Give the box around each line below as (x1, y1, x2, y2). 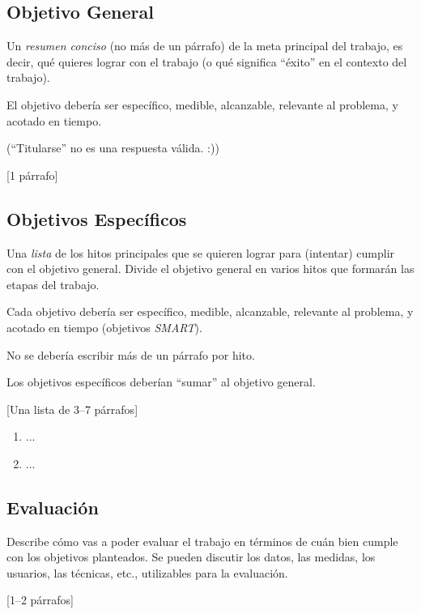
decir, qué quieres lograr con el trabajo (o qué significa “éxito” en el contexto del (6, 53, 407, 70)
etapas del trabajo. (6, 275, 100, 292)
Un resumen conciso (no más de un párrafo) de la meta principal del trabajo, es (6, 37, 403, 54)
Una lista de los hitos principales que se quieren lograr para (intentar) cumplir (6, 244, 395, 261)
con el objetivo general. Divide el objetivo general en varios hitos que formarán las (6, 260, 415, 277)
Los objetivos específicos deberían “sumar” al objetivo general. (6, 373, 316, 390)
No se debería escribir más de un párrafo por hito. (6, 346, 255, 363)
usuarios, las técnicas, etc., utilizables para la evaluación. (6, 564, 288, 581)
